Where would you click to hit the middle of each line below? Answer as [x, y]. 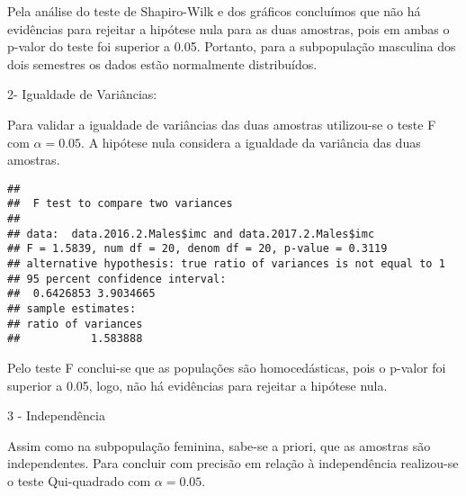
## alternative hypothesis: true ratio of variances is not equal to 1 [226, 264]
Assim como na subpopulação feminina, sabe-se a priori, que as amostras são [219, 445]
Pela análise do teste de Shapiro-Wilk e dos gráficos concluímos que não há [214, 11]
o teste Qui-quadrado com [79, 480]
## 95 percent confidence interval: [117, 279]
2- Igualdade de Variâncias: [82, 94]
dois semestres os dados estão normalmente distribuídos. [162, 63]
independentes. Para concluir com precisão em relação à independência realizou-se [233, 463]
